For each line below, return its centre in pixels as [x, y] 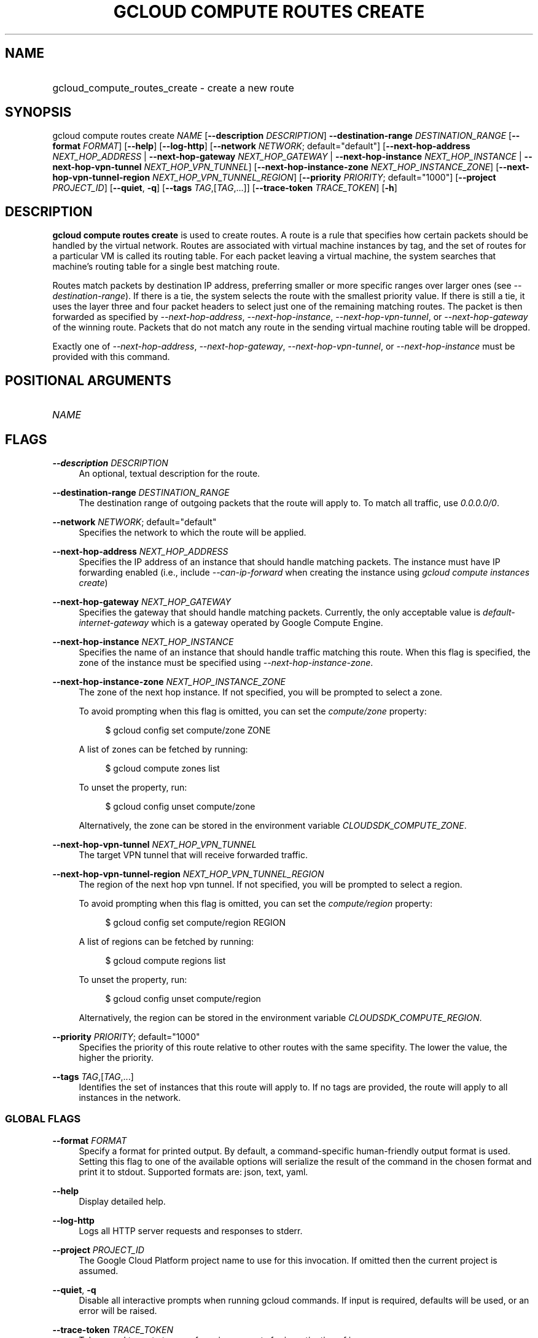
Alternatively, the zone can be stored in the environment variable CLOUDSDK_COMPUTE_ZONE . [273, 825]
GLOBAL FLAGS [43, 1119]
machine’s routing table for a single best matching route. [166, 267]
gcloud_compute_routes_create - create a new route [173, 88]
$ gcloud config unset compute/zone [180, 806]
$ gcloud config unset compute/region [183, 998]
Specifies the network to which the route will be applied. [193, 532]
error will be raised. [118, 1310]
